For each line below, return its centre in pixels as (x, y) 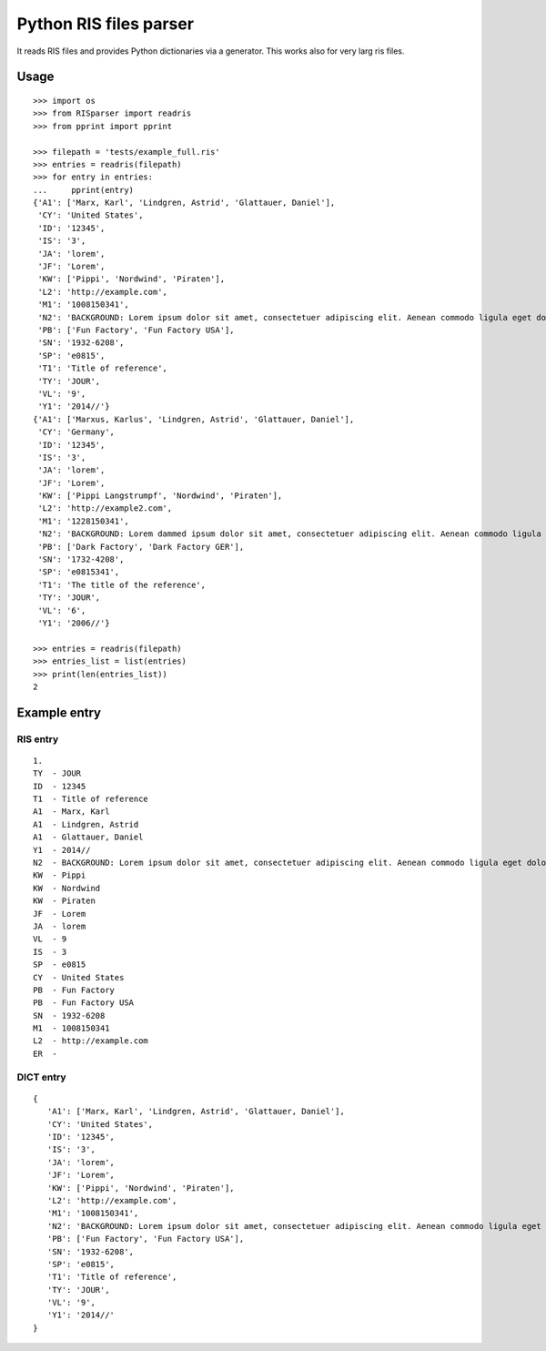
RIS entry (38, 739)
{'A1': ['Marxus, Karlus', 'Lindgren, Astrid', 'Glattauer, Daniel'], (194, 419)
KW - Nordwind (67, 888)
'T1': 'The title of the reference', (122, 584)
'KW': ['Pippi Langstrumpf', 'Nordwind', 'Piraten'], (160, 496)
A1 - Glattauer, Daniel (88, 837)
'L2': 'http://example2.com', (105, 508)
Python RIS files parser (106, 24)
